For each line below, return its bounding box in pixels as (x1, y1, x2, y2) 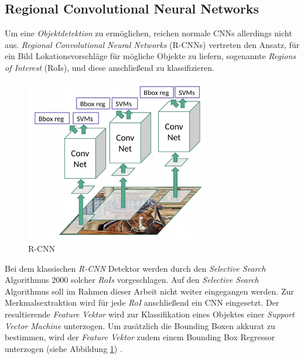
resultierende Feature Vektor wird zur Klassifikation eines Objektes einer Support (5, 307, 295, 320)
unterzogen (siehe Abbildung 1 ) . (5, 342, 122, 354)
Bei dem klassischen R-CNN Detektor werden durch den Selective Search (5, 262, 266, 274)
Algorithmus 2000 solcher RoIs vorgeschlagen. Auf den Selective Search (5, 273, 259, 286)
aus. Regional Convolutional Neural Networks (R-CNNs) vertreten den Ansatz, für (5, 38, 300, 50)
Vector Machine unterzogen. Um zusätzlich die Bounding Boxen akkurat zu (5, 319, 275, 331)
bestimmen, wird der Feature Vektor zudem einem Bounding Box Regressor (5, 331, 275, 343)
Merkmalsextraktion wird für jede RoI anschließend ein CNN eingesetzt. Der (5, 296, 279, 309)
